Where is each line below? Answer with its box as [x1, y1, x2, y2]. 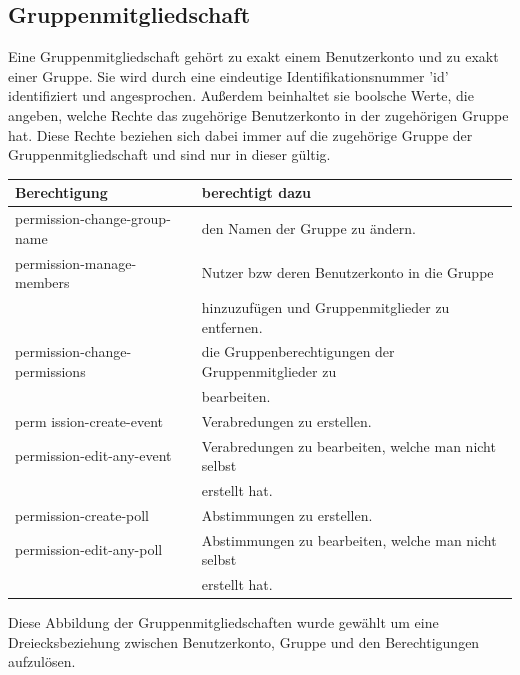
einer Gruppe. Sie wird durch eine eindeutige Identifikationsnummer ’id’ [8, 65, 449, 86]
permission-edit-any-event [15, 445, 172, 466]
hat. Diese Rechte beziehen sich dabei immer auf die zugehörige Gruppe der [8, 124, 473, 145]
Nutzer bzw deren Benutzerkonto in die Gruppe [201, 262, 494, 283]
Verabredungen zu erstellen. [201, 410, 372, 431]
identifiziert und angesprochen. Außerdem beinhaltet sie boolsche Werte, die [8, 85, 474, 106]
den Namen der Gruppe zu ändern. [201, 217, 416, 238]
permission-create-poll [15, 504, 150, 525]
